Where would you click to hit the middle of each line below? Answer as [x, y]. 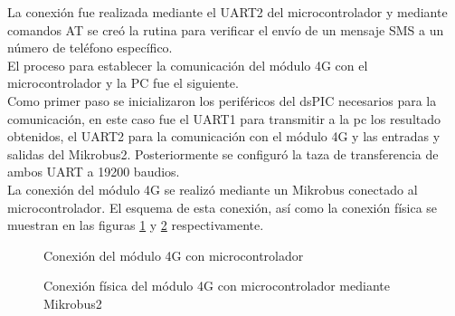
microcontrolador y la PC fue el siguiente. [123, 83]
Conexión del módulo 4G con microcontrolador [174, 255]
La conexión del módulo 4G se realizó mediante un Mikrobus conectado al [213, 189]
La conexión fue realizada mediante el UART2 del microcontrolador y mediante [227, 12]
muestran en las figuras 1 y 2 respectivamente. [136, 225]
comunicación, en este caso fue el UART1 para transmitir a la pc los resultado [224, 118]
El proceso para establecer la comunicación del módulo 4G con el [188, 65]
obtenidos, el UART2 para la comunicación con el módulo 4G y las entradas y [224, 136]
